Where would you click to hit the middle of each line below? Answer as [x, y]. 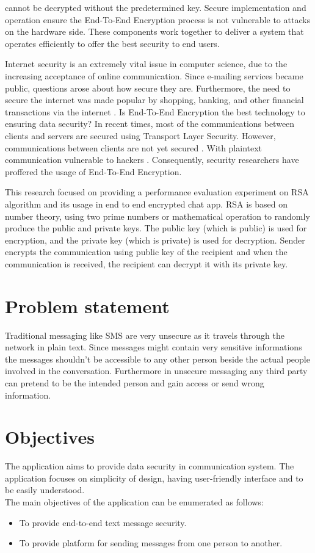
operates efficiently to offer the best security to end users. [112, 43]
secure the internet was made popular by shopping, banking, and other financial [154, 100]
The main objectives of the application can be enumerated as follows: [134, 502]
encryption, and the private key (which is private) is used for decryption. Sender [155, 240]
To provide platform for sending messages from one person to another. [151, 543]
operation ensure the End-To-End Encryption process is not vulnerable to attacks [158, 19]
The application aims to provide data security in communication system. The [150, 466]
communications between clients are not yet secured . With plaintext [134, 147]
